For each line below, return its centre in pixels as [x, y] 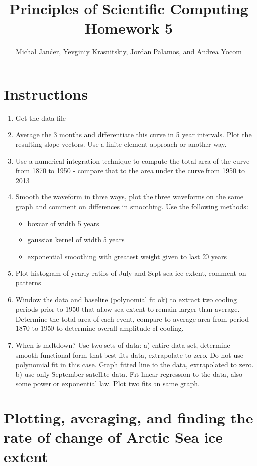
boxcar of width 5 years [63, 223]
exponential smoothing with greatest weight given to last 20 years [127, 256]
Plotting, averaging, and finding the [128, 418]
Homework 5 [129, 28]
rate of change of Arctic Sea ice [114, 437]
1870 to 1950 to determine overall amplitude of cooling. [100, 328]
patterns [28, 282]
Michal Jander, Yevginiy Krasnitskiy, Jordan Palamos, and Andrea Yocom [129, 52]
